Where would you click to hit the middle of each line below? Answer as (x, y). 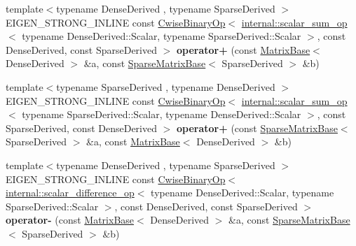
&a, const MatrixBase (133, 142)
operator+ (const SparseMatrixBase (257, 128)
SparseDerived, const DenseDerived (81, 128)
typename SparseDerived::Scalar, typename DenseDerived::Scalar (162, 114)
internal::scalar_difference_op (70, 193)
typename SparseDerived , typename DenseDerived (166, 86)
